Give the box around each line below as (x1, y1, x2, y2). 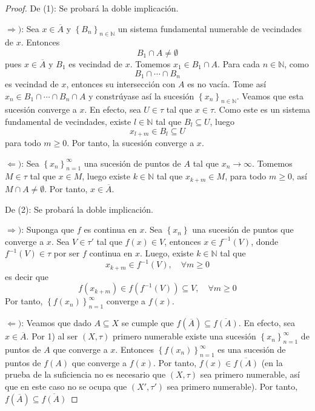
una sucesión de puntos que (192, 223, 294, 236)
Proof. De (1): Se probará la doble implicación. (5, 2, 179, 14)
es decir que (5, 270, 49, 282)
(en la (261, 356, 283, 369)
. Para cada (217, 57, 260, 70)
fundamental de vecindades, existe (5, 115, 131, 128)
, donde (251, 235, 279, 247)
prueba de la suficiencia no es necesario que (5, 368, 166, 381)
